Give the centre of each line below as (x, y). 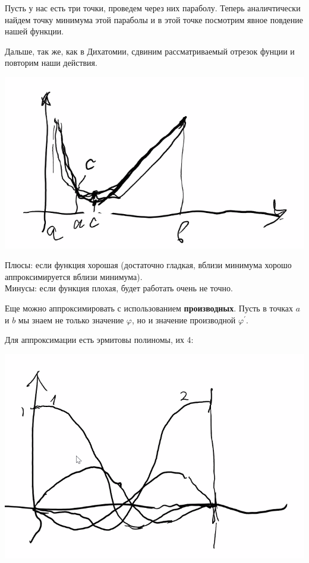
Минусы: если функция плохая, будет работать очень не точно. (119, 288)
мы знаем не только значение (71, 319)
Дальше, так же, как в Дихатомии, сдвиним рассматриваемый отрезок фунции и (150, 51)
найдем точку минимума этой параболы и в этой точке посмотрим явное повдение (154, 19)
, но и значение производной (184, 319)
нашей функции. (34, 31)
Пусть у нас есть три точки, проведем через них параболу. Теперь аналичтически (153, 8)
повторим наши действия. (51, 63)
